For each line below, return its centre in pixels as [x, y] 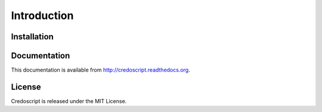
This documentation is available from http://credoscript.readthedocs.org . [100, 70]
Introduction [42, 15]
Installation [32, 37]
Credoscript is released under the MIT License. [69, 101]
